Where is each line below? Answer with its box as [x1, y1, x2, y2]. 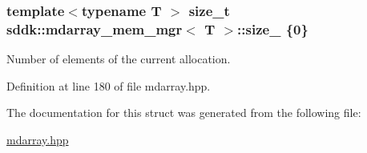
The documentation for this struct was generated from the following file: [6, 104, 361, 121]
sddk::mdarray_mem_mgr [6, 18, 183, 38]
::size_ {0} [237, 18, 309, 38]
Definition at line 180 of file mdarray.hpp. [6, 77, 211, 94]
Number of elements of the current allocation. [6, 50, 231, 67]
